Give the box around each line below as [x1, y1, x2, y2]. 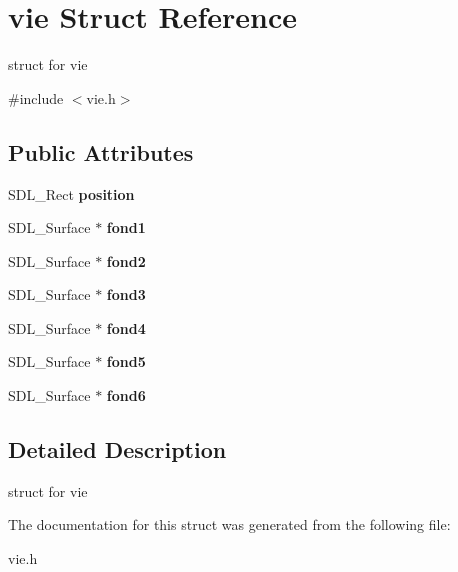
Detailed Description [8, 434, 227, 465]
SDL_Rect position [8, 183, 135, 204]
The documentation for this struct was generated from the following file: [8, 514, 451, 535]
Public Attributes [8, 136, 194, 167]
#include [8, 87, 64, 108]
